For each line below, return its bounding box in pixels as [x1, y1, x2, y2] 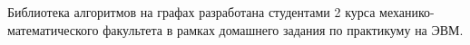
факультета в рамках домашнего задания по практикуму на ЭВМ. [103, 20, 464, 39]
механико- [379, 3, 435, 21]
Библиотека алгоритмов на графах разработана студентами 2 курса [7, 3, 376, 21]
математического [7, 20, 99, 39]
